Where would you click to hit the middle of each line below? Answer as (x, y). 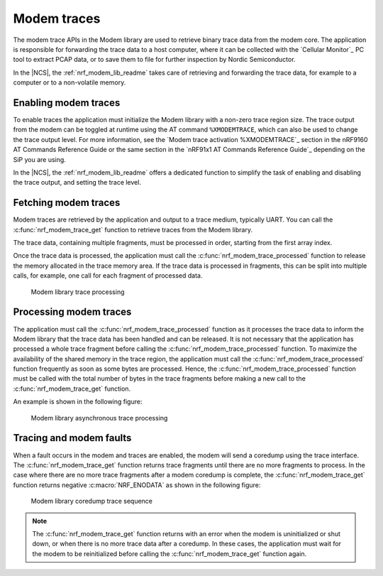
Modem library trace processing (78, 292)
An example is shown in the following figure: (78, 402)
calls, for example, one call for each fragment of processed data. (108, 276)
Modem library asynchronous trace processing (99, 418)
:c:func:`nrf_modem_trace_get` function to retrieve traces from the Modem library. (133, 229)
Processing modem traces (72, 312)
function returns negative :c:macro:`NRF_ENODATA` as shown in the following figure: (137, 485)
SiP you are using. (40, 159)
